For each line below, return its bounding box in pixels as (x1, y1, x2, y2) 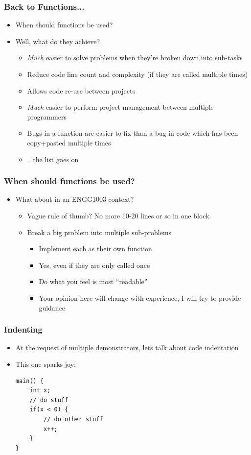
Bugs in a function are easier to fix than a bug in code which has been (27, 128, 238, 138)
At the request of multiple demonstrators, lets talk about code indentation (15, 342, 239, 353)
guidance (39, 302, 66, 312)
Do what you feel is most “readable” (39, 276, 148, 287)
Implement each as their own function (39, 243, 152, 254)
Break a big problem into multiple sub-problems (27, 227, 172, 237)
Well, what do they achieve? (15, 36, 100, 46)
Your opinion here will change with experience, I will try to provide (39, 292, 241, 303)
